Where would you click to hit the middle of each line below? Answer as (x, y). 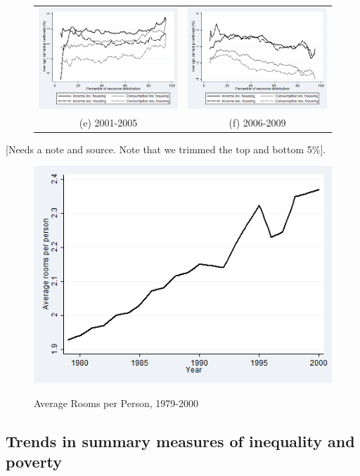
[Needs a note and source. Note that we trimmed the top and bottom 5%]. (166, 149)
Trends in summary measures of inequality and (180, 440)
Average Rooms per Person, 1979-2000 (116, 403)
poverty (34, 461)
